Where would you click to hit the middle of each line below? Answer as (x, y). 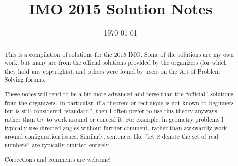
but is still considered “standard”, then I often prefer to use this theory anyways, (111, 111)
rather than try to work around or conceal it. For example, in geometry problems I (114, 119)
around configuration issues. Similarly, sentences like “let (79, 136)
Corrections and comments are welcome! (57, 159)
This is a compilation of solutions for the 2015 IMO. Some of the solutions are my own (119, 54)
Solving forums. (25, 79)
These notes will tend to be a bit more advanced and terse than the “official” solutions (119, 94)
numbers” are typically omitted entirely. (57, 144)
